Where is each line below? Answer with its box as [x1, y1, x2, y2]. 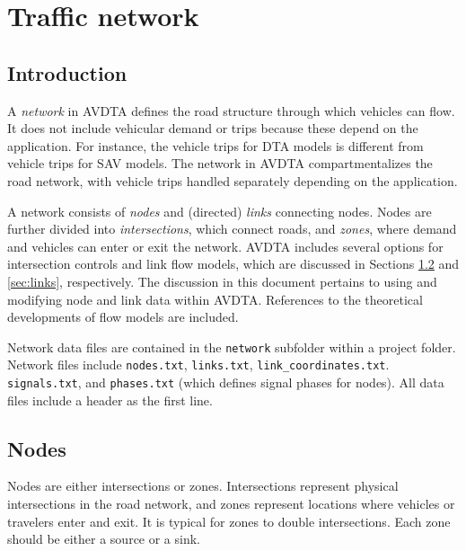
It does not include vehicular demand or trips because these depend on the [7, 119, 418, 138]
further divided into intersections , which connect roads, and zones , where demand [7, 219, 457, 238]
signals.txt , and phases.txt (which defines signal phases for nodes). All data [7, 373, 444, 392]
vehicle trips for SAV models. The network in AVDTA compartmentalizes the [7, 154, 433, 173]
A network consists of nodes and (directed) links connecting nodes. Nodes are [7, 201, 432, 220]
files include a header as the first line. [7, 390, 213, 409]
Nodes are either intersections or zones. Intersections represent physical [7, 476, 399, 495]
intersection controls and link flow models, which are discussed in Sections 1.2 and [7, 254, 460, 273]
